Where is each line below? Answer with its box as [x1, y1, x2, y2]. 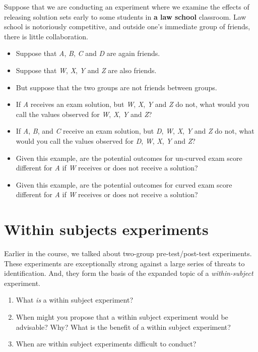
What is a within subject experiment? [16, 295, 134, 305]
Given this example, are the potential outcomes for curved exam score [16, 179, 232, 190]
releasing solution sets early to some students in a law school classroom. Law [4, 11, 246, 22]
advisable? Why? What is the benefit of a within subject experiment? [16, 321, 231, 332]
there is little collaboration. [4, 31, 89, 41]
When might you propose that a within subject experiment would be [16, 312, 228, 322]
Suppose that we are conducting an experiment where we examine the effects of [4, 2, 249, 12]
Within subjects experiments [4, 219, 209, 240]
